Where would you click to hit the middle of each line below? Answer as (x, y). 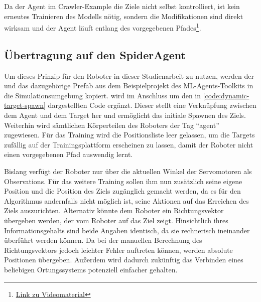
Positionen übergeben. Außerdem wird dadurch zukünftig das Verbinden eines (124, 260)
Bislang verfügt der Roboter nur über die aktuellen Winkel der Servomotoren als (128, 171)
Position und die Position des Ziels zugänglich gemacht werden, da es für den (122, 191)
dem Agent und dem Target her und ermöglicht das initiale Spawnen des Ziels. (125, 115)
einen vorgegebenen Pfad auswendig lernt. (69, 154)
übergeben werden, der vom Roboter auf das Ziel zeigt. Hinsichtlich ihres (116, 220)
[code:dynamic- (226, 95)
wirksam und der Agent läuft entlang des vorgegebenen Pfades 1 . (103, 27)
